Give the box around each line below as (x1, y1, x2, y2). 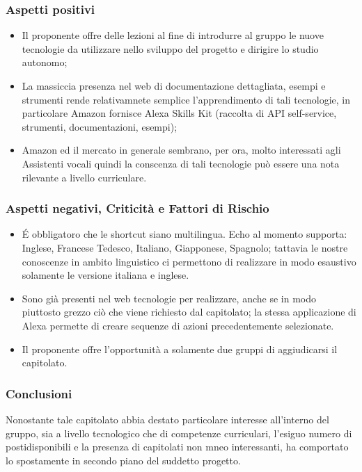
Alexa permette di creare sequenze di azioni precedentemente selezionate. (22, 318, 334, 332)
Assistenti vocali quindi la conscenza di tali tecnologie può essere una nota (22, 156, 340, 170)
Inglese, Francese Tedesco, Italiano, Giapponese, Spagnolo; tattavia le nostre (22, 240, 348, 254)
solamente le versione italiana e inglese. (22, 268, 189, 282)
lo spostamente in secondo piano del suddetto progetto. (6, 453, 241, 467)
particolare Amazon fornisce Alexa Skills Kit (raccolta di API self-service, (22, 106, 337, 120)
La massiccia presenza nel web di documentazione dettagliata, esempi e (22, 79, 326, 92)
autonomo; (22, 55, 68, 70)
